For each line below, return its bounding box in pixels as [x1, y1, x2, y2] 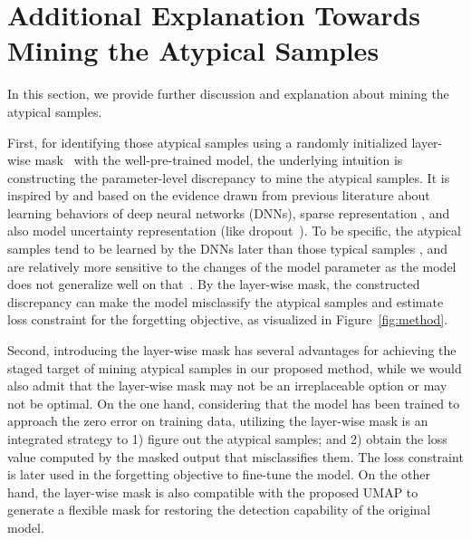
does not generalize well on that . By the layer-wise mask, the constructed [7, 275, 420, 294]
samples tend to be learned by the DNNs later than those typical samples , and [7, 239, 448, 258]
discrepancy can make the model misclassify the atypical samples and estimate [7, 292, 444, 311]
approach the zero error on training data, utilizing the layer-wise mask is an [7, 411, 428, 430]
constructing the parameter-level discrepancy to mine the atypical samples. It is [7, 168, 450, 187]
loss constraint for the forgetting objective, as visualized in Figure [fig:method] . [7, 310, 448, 329]
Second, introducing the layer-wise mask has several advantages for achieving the [7, 341, 457, 360]
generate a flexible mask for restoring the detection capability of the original [7, 500, 431, 519]
